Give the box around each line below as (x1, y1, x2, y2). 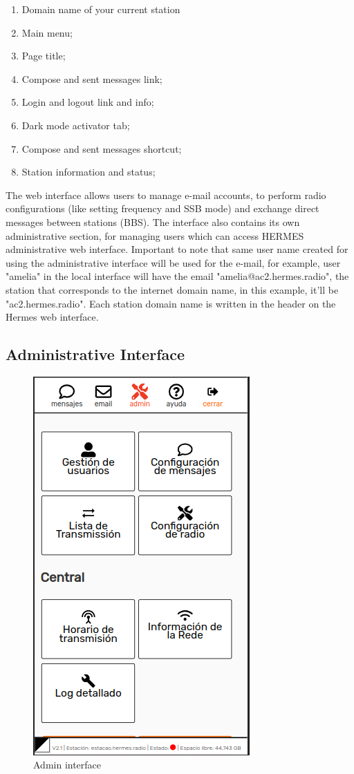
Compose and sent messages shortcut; (21, 141, 182, 155)
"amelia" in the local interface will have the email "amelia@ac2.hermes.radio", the (6, 269, 349, 283)
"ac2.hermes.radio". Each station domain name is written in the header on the (6, 296, 336, 310)
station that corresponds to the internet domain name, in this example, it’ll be (6, 282, 339, 296)
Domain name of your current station (21, 2, 180, 16)
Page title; (21, 48, 66, 63)
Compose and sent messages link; (21, 71, 162, 86)
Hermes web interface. (6, 310, 99, 324)
